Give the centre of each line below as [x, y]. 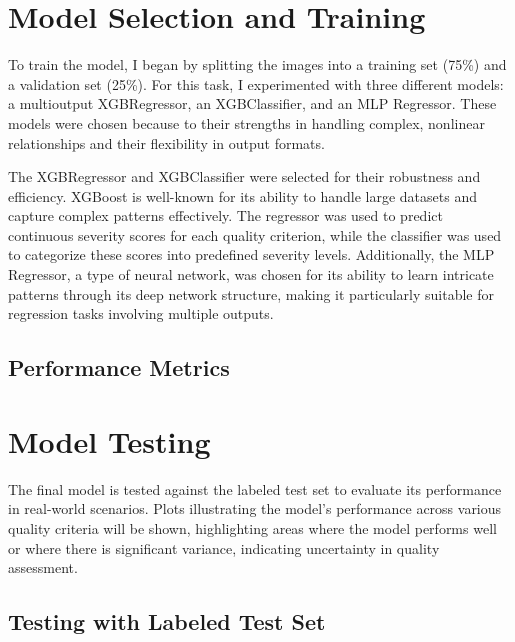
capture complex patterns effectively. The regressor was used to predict [225, 215]
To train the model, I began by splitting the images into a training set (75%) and [257, 64]
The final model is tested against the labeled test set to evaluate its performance [255, 488]
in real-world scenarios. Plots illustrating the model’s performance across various [255, 508]
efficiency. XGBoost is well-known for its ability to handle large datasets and [242, 195]
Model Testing [109, 440]
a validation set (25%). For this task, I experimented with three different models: [256, 83]
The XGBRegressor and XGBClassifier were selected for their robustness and [244, 176]
